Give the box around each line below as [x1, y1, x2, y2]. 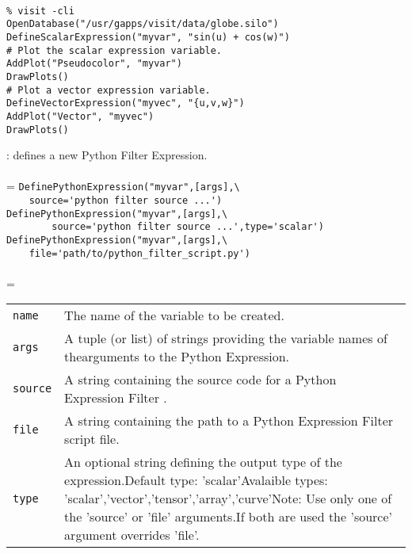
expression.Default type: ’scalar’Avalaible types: [64, 471, 328, 490]
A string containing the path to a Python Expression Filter [64, 411, 394, 430]
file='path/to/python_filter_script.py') [29, 247, 250, 259]
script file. [64, 430, 120, 449]
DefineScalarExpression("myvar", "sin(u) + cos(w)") [6, 31, 290, 43]
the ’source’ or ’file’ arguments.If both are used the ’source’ [64, 507, 393, 526]
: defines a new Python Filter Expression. [6, 147, 208, 163]
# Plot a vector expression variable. [6, 84, 211, 96]
